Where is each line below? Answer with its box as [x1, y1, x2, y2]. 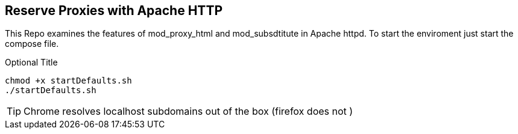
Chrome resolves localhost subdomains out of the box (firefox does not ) [24, 105, 353, 118]
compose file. [5, 38, 59, 49]
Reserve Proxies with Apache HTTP [5, 3, 223, 18]
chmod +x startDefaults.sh [5, 76, 132, 86]
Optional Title [5, 57, 58, 68]
